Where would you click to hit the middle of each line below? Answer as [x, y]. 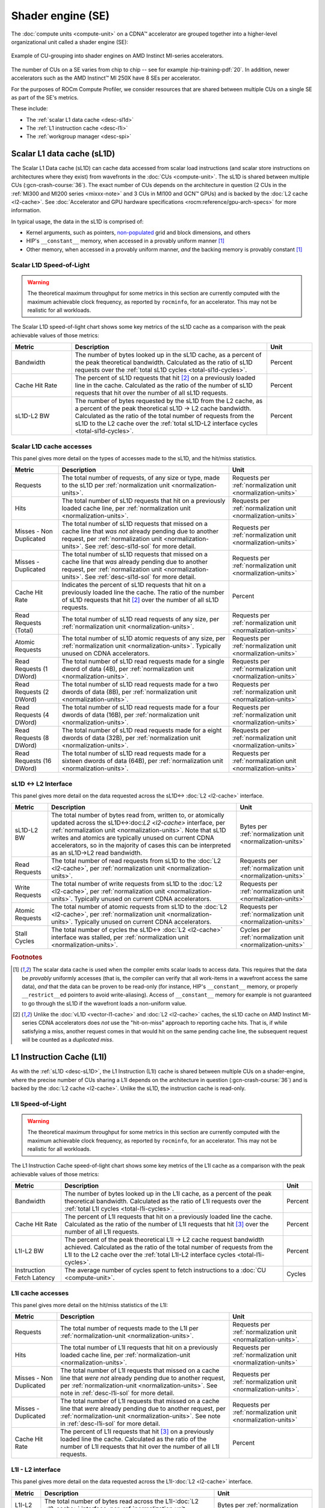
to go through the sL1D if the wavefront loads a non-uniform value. [104, 1003]
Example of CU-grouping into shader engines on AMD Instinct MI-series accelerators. [117, 56]
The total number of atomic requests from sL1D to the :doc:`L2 [139, 907]
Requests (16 [33, 761]
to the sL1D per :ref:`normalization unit [116, 486]
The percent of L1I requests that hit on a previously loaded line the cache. [169, 1217]
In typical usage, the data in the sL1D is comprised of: [77, 221]
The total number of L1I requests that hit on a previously [139, 1348]
